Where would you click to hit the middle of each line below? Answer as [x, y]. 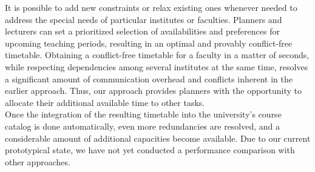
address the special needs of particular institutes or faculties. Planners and [144, 19]
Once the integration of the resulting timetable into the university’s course [143, 114]
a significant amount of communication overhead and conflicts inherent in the [149, 78]
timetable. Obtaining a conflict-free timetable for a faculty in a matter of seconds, [157, 55]
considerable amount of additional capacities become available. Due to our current [158, 138]
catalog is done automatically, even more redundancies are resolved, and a [143, 126]
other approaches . [38, 161]
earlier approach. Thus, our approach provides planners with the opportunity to [154, 91]
